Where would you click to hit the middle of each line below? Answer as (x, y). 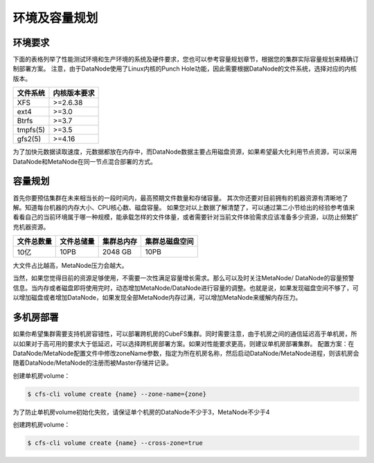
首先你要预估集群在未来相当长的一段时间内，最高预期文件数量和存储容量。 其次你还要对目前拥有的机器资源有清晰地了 (180, 198)
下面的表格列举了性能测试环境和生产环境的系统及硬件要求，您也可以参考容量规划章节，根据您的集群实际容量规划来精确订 (186, 60)
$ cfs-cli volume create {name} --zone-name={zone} (117, 394)
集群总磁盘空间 (169, 242)
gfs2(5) (29, 139)
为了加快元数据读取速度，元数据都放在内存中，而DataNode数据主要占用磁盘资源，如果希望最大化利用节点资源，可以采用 (185, 152)
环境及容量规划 (55, 18)
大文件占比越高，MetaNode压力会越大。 (70, 266)
